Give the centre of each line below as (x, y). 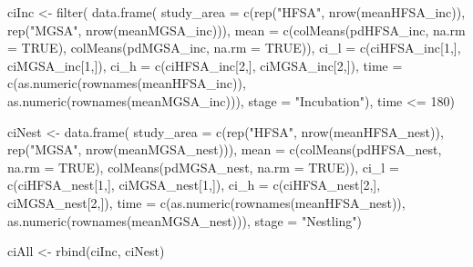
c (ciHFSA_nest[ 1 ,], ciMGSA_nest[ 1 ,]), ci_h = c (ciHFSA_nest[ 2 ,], (194, 185)
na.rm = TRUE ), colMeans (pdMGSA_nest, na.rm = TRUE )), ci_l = (203, 167)
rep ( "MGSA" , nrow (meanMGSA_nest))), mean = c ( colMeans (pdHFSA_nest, (225, 149)
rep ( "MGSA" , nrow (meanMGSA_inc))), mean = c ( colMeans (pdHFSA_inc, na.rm (236, 30)
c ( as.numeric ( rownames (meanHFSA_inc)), (127, 83)
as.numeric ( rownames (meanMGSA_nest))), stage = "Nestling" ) (185, 220)
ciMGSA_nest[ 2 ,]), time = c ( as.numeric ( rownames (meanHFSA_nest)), (206, 202)
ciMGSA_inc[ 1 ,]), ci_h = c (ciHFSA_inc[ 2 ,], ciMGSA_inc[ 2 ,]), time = (205, 65)
